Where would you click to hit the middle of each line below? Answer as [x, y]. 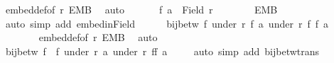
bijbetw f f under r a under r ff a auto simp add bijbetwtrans [162, 51]
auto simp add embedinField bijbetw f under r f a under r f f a [167, 23]
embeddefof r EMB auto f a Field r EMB [141, 9]
